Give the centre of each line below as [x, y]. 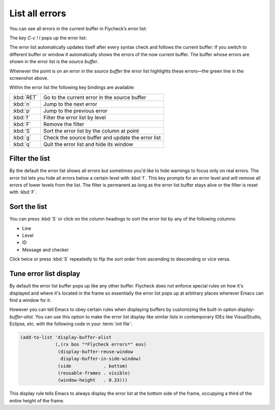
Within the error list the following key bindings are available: [72, 87]
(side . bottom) [93, 366]
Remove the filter [64, 124]
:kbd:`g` [22, 137]
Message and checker [46, 250]
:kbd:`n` [22, 104]
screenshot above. [29, 78]
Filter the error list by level [75, 117]
